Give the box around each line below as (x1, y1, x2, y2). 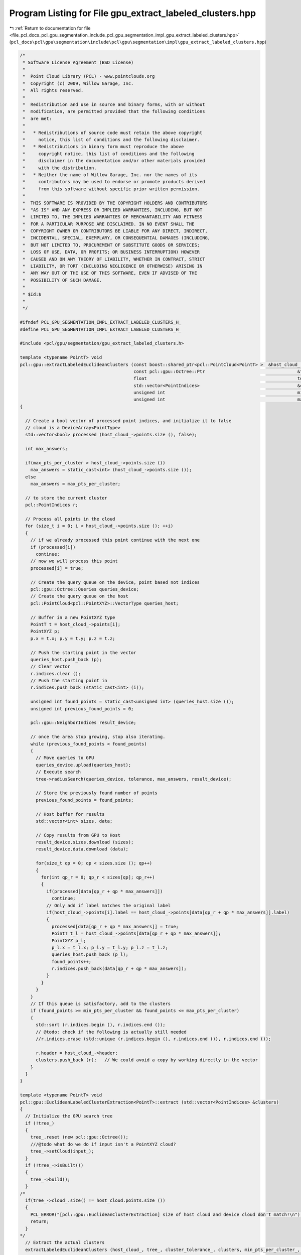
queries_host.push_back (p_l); (51, 952, 129, 957)
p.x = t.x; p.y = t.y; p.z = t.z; (30, 636, 115, 641)
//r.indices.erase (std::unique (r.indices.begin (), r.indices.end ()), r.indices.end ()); (36, 1036, 271, 1042)
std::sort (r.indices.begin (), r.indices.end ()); (36, 1022, 166, 1028)
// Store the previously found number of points (36, 790, 158, 796)
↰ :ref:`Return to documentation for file (9, 25, 91, 31)
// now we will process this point (30, 558, 118, 564)
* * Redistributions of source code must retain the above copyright (23, 130, 203, 136)
